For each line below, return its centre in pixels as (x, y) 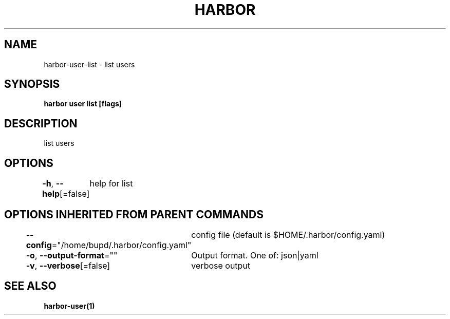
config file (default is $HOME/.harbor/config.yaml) (288, 234)
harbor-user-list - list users (89, 64)
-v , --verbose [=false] (68, 265)
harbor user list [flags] (83, 104)
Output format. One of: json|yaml (255, 255)
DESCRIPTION (41, 123)
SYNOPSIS (32, 84)
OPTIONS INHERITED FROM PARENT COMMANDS (134, 214)
